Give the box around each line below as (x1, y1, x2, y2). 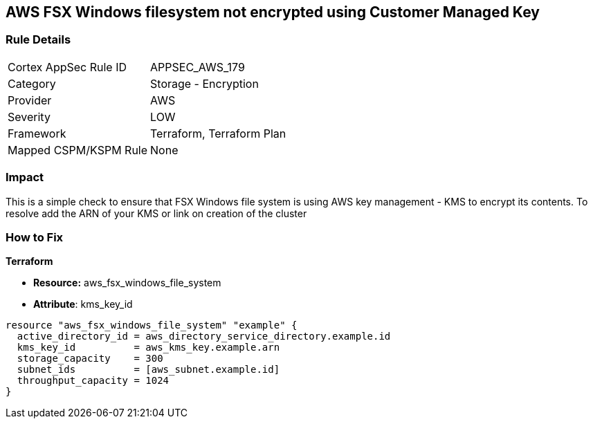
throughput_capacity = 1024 (17, 375, 170, 387)
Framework (8, 126, 66, 140)
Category (8, 76, 56, 91)
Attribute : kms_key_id (33, 298, 133, 311)
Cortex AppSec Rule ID (8, 59, 127, 74)
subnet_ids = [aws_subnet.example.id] (17, 364, 280, 376)
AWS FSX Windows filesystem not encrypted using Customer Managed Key (6, 3, 540, 21)
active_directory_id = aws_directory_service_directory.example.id (17, 331, 391, 342)
